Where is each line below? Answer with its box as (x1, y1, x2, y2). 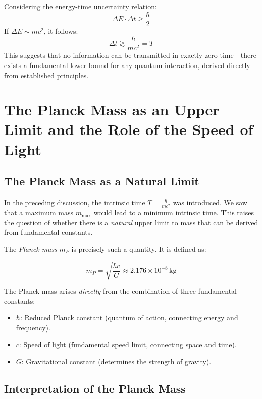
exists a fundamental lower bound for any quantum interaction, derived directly (4, 59, 250, 70)
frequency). (16, 322, 50, 332)
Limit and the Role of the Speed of (4, 119, 253, 140)
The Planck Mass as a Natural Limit (4, 173, 199, 189)
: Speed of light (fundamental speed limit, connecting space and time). (19, 339, 237, 350)
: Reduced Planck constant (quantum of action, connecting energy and (20, 312, 238, 323)
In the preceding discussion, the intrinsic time (4, 197, 145, 208)
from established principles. (4, 70, 89, 80)
